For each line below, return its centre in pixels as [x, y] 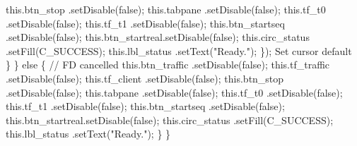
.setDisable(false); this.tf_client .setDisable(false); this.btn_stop [145, 78]
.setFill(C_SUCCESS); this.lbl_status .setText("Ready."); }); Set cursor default [179, 50]
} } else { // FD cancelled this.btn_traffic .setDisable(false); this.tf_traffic [168, 65]
